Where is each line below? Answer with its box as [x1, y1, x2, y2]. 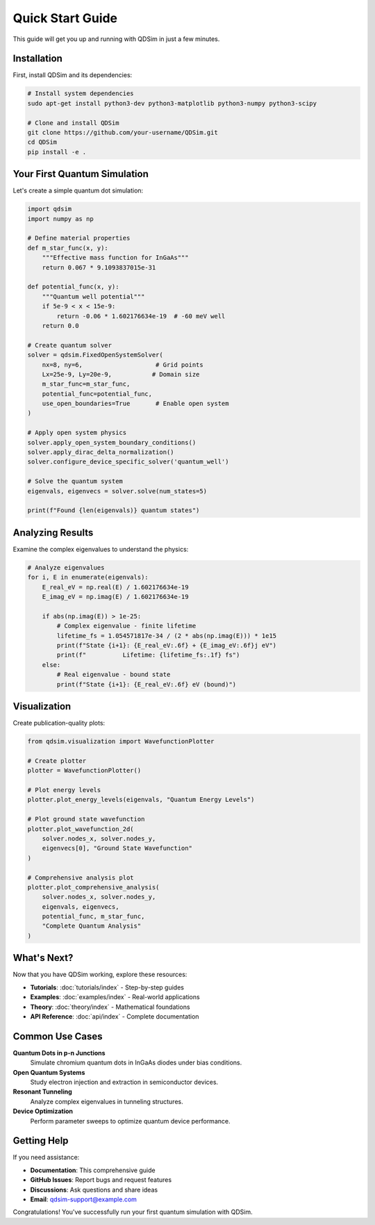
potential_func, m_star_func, [42, 912, 145, 921]
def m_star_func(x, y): [27, 244, 109, 252]
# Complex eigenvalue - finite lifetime [56, 622, 197, 630]
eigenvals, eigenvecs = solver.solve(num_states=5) [27, 487, 208, 495]
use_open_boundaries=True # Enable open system [42, 400, 229, 408]
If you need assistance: [12, 1153, 80, 1162]
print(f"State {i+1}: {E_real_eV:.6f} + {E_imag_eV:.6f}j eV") [56, 641, 277, 649]
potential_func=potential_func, [42, 390, 153, 397]
